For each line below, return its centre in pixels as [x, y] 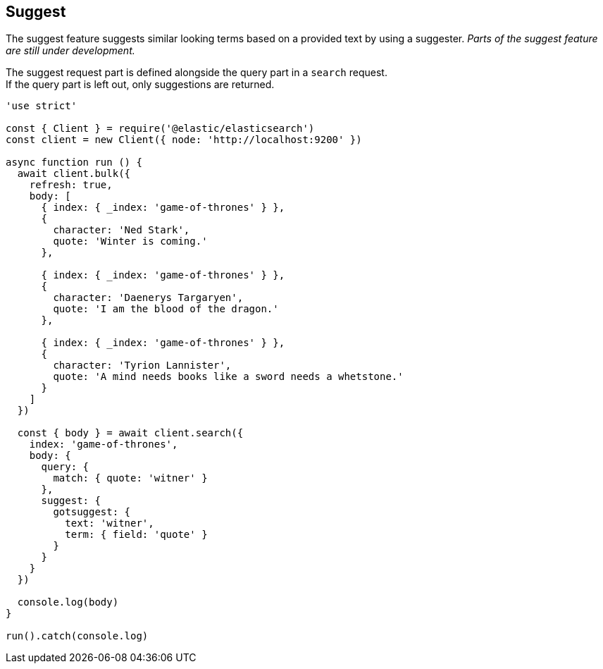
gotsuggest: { [92, 512]
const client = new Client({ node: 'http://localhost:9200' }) [184, 140]
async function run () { [74, 162]
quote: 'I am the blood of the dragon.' [166, 309]
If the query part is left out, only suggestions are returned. [140, 85]
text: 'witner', [110, 523]
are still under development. [70, 51]
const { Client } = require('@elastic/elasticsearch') [160, 129]
